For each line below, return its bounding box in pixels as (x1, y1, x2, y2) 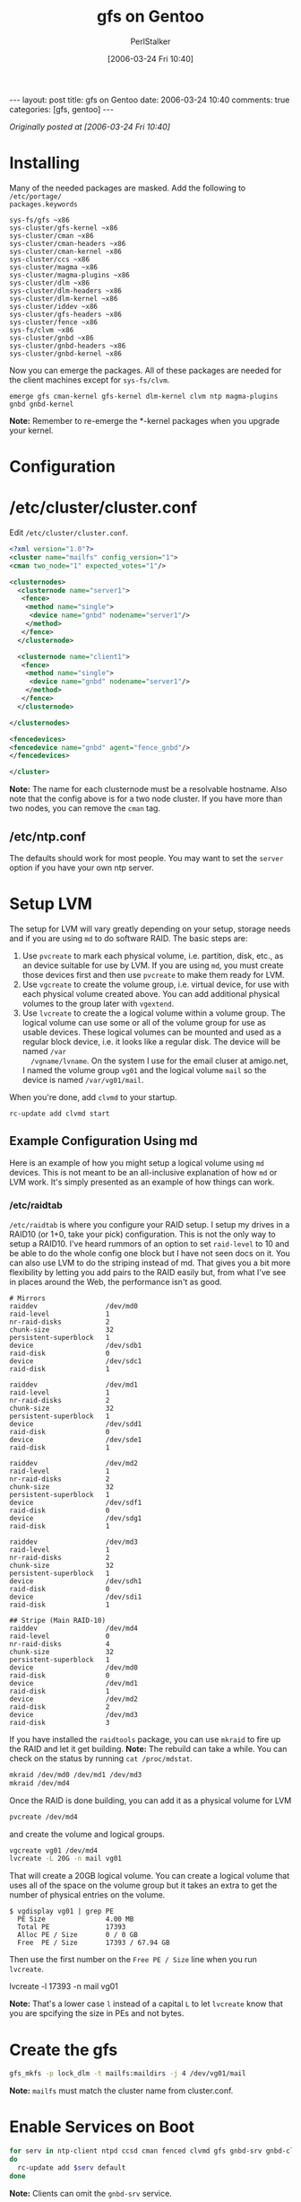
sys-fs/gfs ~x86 (9, 216, 70, 225)
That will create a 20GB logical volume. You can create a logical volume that (9, 1871, 290, 1881)
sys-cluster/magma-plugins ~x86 (9, 270, 130, 279)
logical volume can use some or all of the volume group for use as (21, 1017, 266, 1027)
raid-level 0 (9, 1632, 110, 1641)
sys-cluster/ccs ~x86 (9, 254, 90, 264)
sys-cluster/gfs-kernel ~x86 (9, 223, 118, 233)
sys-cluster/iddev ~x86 (9, 302, 99, 311)
